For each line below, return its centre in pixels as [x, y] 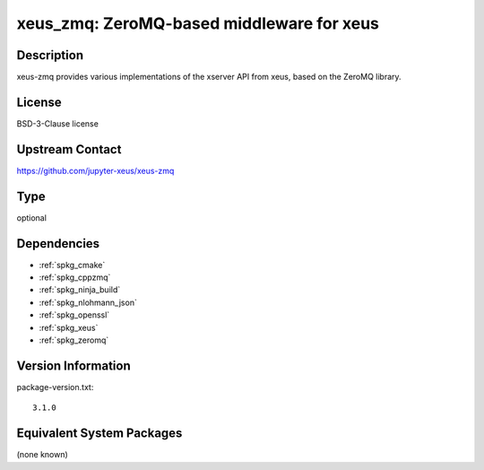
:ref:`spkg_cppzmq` [75, 277]
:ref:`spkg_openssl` [74, 315]
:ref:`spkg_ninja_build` [80, 290]
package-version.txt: [55, 387]
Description [50, 55]
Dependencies [58, 244]
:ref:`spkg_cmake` [72, 265]
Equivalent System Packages [99, 434]
